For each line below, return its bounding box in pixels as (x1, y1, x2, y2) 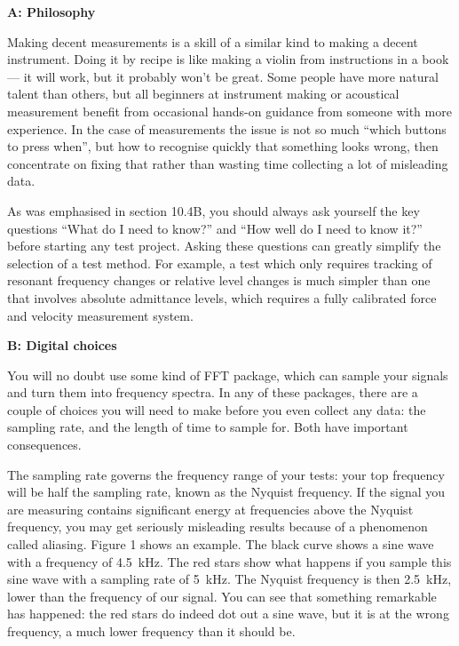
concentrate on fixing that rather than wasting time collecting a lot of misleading (7, 154, 448, 172)
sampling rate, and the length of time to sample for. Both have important (7, 418, 408, 436)
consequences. (7, 435, 82, 454)
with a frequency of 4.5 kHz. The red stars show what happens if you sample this (7, 552, 452, 570)
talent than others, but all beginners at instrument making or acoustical (7, 84, 400, 103)
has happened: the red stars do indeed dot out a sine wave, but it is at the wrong (7, 604, 449, 623)
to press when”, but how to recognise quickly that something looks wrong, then (7, 137, 439, 156)
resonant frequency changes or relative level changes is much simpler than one (7, 271, 431, 290)
